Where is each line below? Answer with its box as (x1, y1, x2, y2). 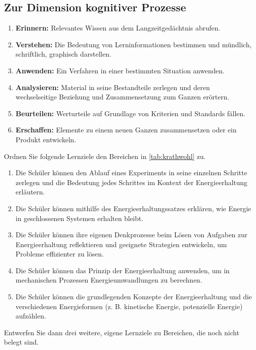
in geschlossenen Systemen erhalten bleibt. (15, 213, 144, 223)
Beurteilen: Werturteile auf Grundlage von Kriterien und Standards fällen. (15, 108, 246, 118)
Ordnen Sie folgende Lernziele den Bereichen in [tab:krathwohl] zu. (4, 151, 206, 161)
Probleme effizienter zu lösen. (15, 249, 104, 259)
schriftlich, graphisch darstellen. (15, 49, 111, 59)
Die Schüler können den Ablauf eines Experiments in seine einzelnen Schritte (15, 167, 247, 178)
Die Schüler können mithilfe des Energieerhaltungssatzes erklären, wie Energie (15, 203, 252, 213)
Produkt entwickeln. (15, 134, 76, 144)
